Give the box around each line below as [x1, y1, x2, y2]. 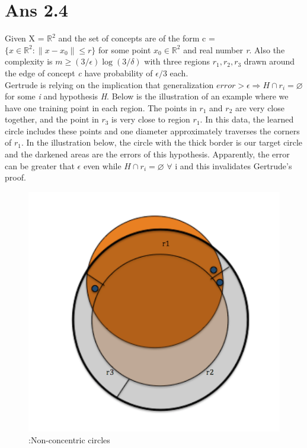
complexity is [5, 55, 53, 67]
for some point [98, 43, 151, 56]
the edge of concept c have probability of [5, 66, 153, 79]
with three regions [144, 55, 210, 67]
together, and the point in [5, 113, 99, 125]
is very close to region [111, 113, 190, 125]
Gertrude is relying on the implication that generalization [5, 78, 214, 91]
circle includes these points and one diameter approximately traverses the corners [5, 124, 300, 137]
